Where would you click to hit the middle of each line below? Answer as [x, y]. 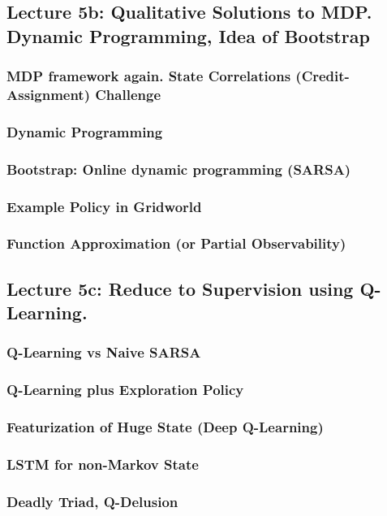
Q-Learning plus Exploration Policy [125, 390]
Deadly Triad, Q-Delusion [92, 501]
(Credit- [322, 76]
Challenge [128, 95]
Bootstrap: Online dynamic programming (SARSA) [179, 169]
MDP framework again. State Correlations [149, 76]
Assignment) [48, 95]
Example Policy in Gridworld [104, 206]
